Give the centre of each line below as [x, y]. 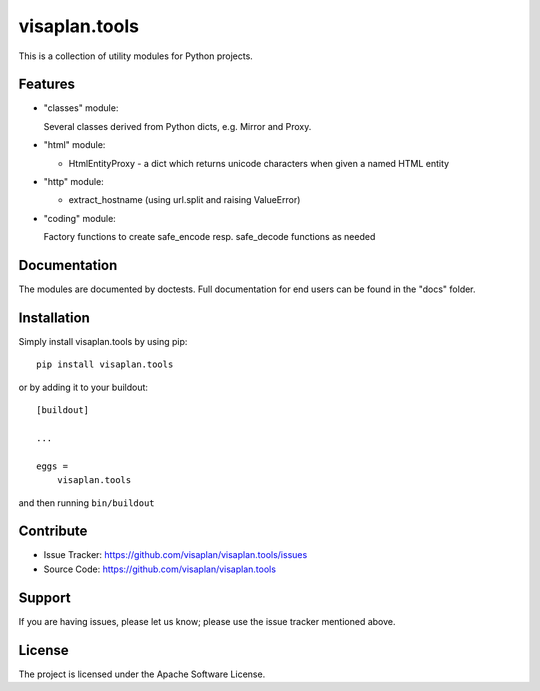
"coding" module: [80, 218]
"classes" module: [81, 108]
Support [44, 597]
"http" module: [73, 182]
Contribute [53, 531]
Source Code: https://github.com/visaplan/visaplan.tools [160, 569]
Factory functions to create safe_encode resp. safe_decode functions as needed [209, 237]
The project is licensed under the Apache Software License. [142, 674]
